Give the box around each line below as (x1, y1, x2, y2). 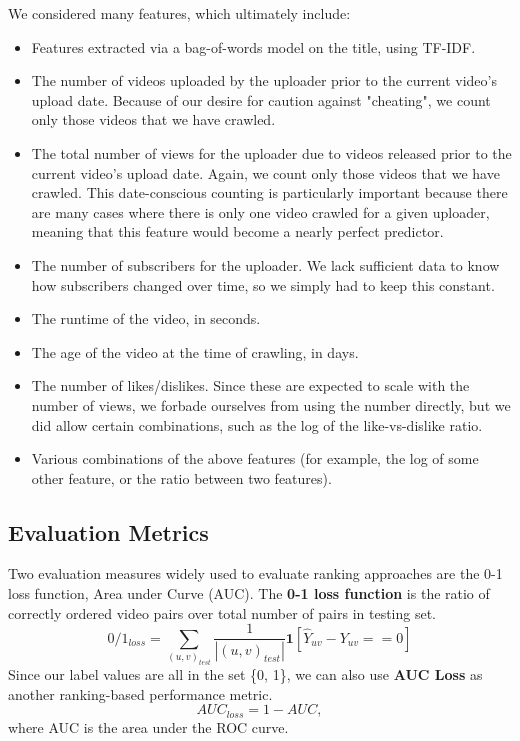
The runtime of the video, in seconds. (31, 308, 261, 329)
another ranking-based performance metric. (8, 683, 273, 704)
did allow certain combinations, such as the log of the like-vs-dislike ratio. (31, 414, 483, 435)
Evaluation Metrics (8, 516, 209, 547)
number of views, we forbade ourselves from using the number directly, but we (31, 394, 511, 415)
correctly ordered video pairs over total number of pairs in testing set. (8, 602, 437, 623)
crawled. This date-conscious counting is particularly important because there (31, 182, 508, 203)
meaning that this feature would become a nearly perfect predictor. (31, 221, 444, 242)
